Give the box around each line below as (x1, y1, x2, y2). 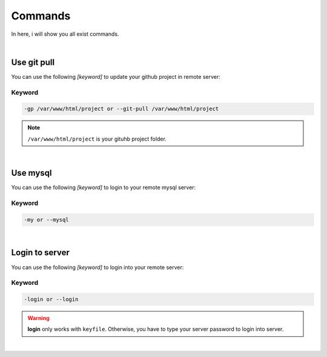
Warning (27, 315, 50, 322)
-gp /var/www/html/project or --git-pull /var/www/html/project (24, 105, 219, 112)
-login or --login (24, 296, 79, 303)
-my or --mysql (24, 216, 69, 223)
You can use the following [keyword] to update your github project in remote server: (11, 73, 221, 80)
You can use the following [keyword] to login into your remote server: (11, 264, 184, 271)
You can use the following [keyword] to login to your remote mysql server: (11, 184, 196, 191)
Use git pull (11, 57, 54, 67)
